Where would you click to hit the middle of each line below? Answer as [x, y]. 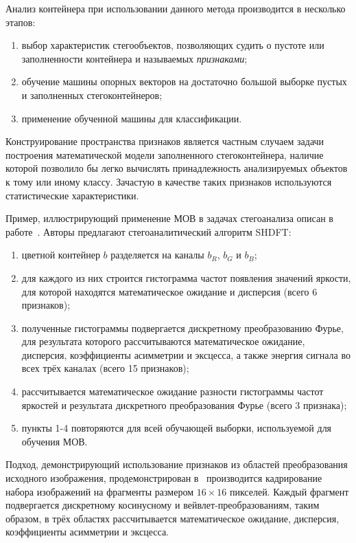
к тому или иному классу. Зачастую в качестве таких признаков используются [169, 181]
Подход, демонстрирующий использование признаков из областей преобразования [177, 464]
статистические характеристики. [72, 195]
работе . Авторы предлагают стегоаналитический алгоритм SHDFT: [149, 231]
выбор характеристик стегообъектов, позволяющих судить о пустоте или [173, 45]
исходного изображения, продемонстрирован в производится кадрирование [164, 478]
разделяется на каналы [157, 255]
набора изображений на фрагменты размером [99, 491]
